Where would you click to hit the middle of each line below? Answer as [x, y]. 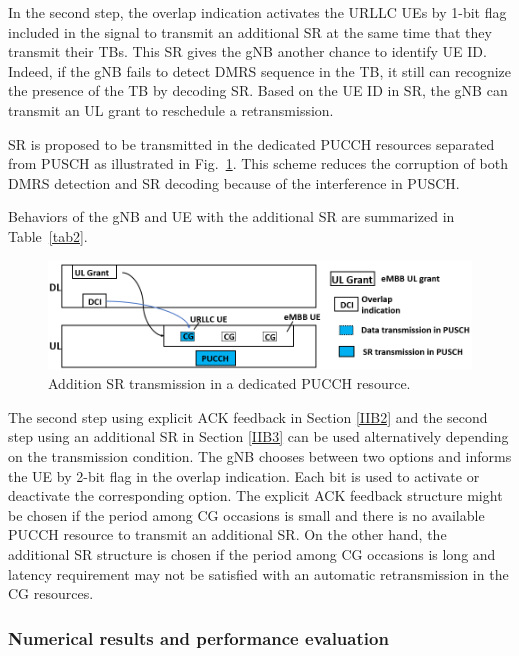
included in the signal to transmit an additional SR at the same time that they [250, 31]
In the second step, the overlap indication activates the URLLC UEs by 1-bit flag [257, 12]
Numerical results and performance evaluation [198, 637]
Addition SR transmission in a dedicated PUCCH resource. [229, 383]
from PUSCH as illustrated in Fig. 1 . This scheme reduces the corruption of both [258, 163]
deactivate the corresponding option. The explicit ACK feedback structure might [255, 495]
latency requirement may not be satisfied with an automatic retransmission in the [258, 573]
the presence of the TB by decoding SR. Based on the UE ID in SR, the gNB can [258, 90]
